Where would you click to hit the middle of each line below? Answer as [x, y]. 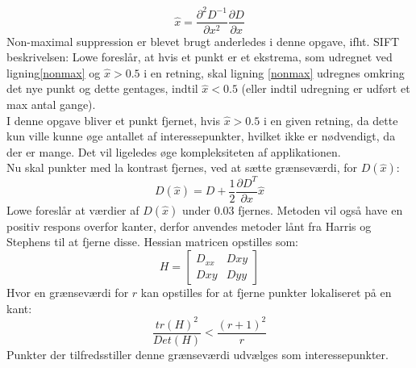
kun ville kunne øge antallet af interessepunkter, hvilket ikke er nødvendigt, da [201, 136]
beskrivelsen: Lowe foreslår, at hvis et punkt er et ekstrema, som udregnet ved [200, 57]
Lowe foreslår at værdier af [73, 209]
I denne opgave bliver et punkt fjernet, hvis [114, 120]
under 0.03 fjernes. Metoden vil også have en [292, 209]
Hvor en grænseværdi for [68, 293]
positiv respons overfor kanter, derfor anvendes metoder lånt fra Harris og [189, 226]
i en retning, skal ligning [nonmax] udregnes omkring [274, 72]
